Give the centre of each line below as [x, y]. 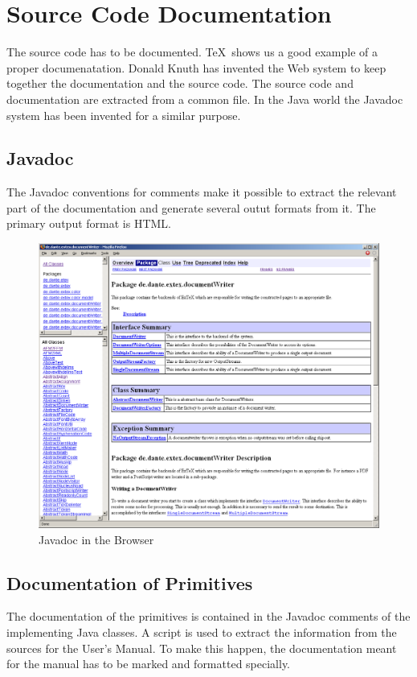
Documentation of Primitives [130, 582]
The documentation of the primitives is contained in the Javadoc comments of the [208, 616]
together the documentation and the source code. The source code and [180, 83]
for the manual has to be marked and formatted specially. [149, 664]
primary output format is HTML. [89, 223]
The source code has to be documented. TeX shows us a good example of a [192, 52]
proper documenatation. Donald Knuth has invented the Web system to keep [196, 67]
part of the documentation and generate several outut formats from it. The [191, 207]
